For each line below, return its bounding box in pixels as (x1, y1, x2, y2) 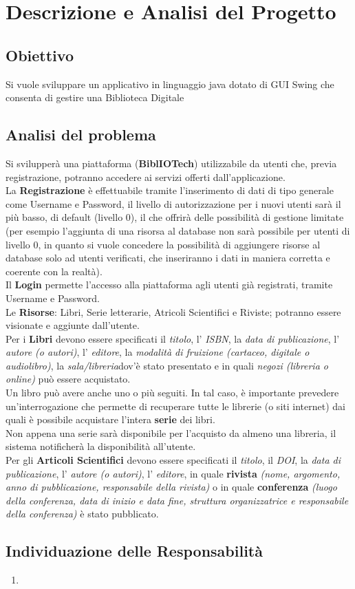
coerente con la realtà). (6, 264, 103, 278)
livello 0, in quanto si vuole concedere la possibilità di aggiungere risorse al (6, 237, 321, 251)
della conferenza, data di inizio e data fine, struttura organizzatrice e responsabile (6, 493, 349, 507)
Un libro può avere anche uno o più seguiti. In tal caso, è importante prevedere (6, 385, 339, 400)
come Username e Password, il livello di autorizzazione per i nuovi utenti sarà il (6, 196, 341, 211)
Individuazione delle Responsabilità (6, 540, 263, 561)
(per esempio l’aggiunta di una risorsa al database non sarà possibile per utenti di (6, 223, 350, 237)
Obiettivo (6, 44, 74, 65)
